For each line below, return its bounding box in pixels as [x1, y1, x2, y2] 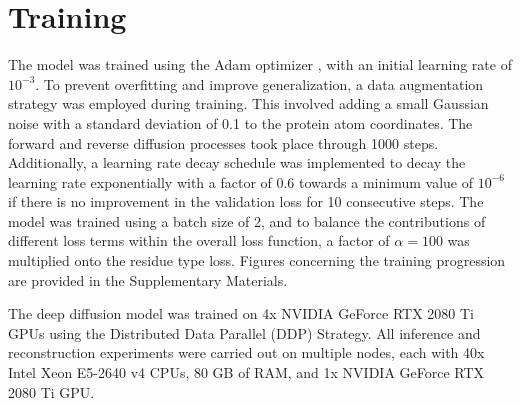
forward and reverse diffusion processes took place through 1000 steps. [8, 132, 439, 153]
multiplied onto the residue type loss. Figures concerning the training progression [8, 250, 506, 271]
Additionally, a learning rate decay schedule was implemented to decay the [8, 152, 466, 173]
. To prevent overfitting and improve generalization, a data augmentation [35, 73, 484, 94]
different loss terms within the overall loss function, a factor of [8, 230, 390, 251]
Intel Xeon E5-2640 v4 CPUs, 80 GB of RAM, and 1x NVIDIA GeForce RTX [8, 362, 485, 383]
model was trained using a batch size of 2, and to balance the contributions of [8, 210, 486, 231]
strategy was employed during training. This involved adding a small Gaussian [8, 93, 489, 114]
